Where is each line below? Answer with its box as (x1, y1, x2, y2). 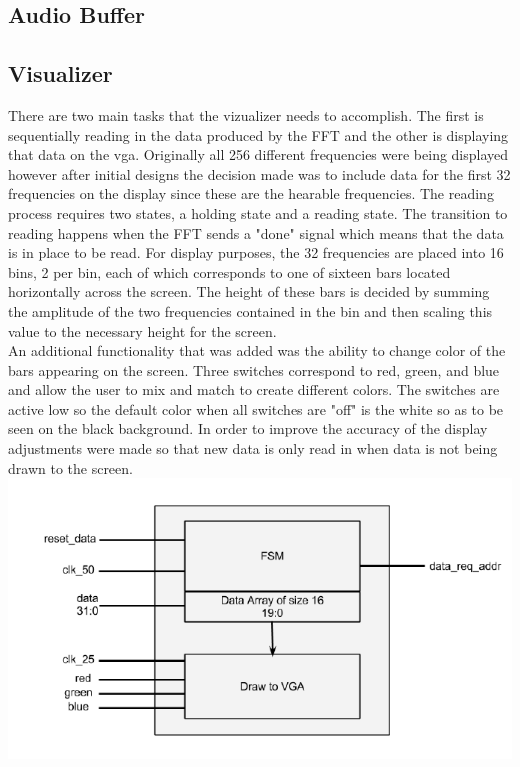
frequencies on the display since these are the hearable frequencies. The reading (8, 183, 494, 204)
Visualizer (8, 58, 113, 89)
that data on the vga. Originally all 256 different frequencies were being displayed (8, 144, 509, 165)
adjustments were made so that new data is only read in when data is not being (8, 438, 498, 459)
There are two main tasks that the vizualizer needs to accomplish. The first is (8, 104, 484, 125)
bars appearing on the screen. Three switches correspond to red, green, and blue (8, 359, 500, 380)
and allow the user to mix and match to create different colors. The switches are (8, 379, 500, 400)
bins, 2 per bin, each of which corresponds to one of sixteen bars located (8, 261, 451, 282)
